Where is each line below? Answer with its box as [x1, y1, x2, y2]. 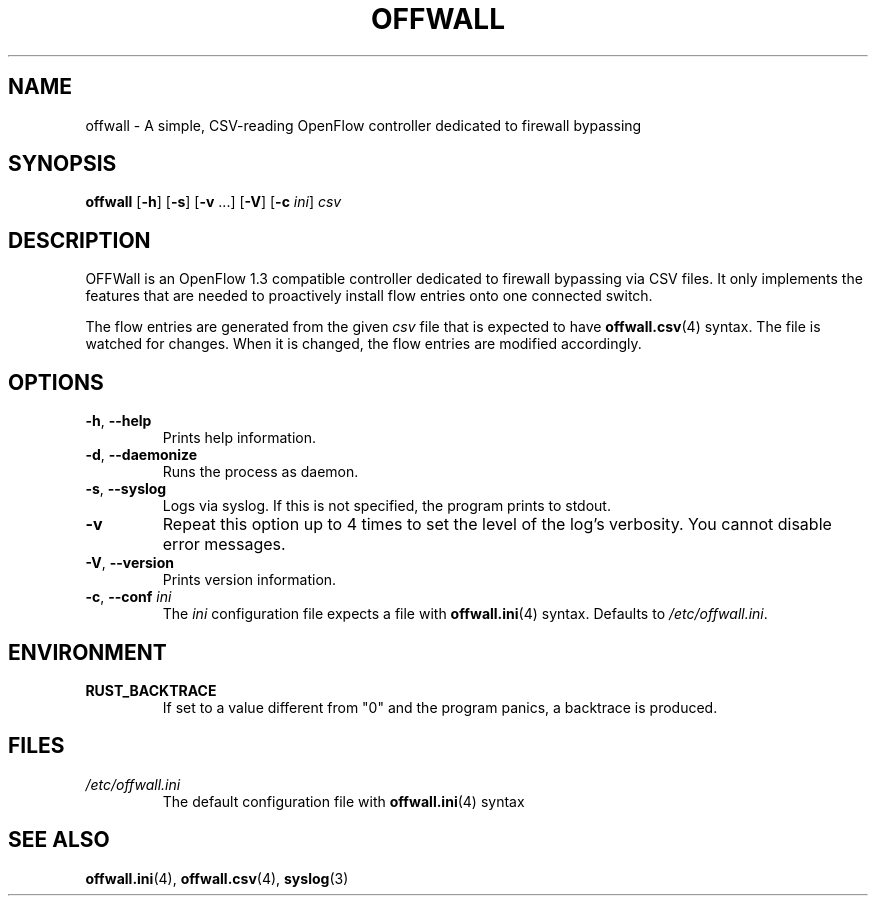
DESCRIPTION [8, 227, 151, 253]
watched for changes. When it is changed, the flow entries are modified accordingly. [85, 335, 642, 353]
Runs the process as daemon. [162, 463, 359, 481]
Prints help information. [162, 429, 317, 447]
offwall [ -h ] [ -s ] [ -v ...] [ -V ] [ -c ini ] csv [85, 193, 342, 211]
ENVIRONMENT [8, 639, 167, 665]
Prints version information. [162, 571, 337, 589]
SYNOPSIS [8, 151, 117, 177]
